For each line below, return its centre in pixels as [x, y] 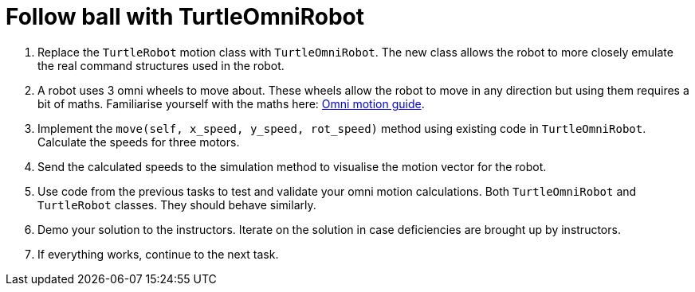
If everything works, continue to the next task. [158, 254]
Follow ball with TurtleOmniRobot [185, 17]
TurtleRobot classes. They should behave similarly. [177, 204]
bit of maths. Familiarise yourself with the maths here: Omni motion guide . [231, 103]
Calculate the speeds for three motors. [139, 142]
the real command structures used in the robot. [161, 65]
